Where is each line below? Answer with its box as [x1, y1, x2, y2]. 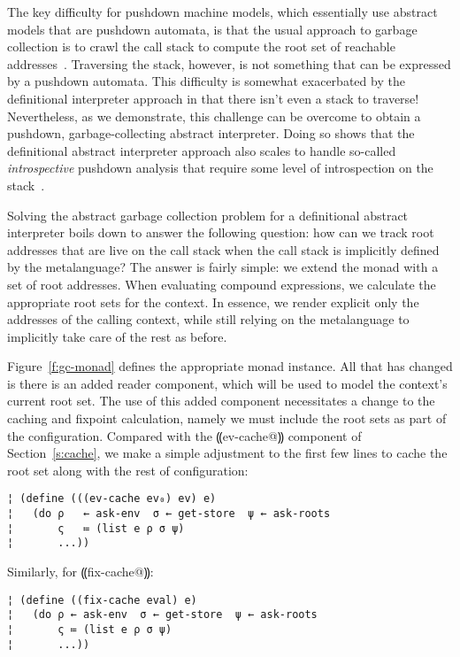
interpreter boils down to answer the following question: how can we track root [7, 223, 434, 242]
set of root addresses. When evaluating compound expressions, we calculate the [7, 274, 436, 293]
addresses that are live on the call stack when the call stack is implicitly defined [7, 240, 440, 259]
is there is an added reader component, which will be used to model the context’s [7, 374, 448, 392]
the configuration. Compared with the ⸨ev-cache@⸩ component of [7, 426, 362, 444]
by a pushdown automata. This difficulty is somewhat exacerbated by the [7, 72, 405, 90]
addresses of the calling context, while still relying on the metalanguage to [7, 310, 410, 328]
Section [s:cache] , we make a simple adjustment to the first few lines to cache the [7, 444, 448, 462]
